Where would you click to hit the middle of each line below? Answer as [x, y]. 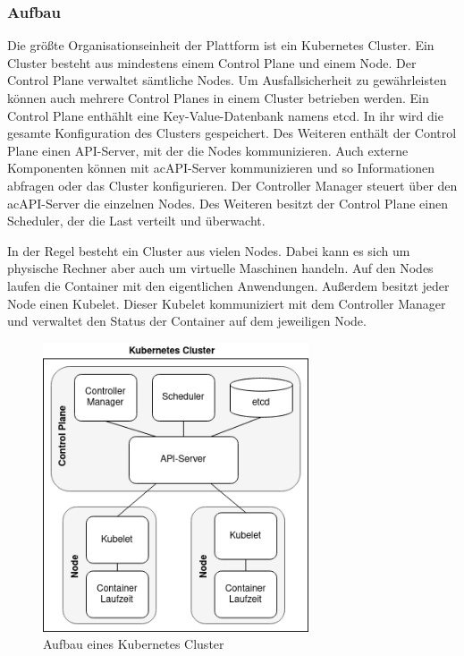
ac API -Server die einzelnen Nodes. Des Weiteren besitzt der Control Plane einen [228, 203]
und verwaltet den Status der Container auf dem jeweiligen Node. [187, 321]
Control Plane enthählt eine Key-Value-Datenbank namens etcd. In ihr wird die [225, 115]
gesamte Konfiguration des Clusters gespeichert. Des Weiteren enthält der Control [232, 133]
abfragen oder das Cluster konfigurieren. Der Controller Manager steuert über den [232, 185]
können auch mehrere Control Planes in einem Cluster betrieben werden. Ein [218, 98]
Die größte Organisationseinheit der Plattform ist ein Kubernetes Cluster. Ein [221, 45]
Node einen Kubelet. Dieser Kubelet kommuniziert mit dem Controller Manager [227, 303]
